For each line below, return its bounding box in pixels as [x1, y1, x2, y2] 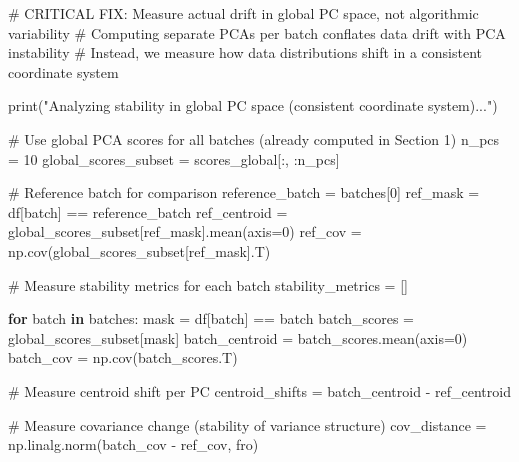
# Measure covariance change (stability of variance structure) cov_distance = [8, 414, 487, 435]
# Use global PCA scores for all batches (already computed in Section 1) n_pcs [8, 128, 500, 149]
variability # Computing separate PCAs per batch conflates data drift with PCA [8, 22, 506, 43]
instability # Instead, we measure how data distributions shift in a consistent [8, 42, 482, 63]
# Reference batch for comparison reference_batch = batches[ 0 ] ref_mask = [8, 182, 480, 203]
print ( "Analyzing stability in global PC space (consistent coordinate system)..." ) [8, 95, 498, 116]
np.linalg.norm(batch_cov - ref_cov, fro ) [8, 434, 259, 455]
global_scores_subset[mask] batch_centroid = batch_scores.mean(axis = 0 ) [8, 327, 468, 348]
